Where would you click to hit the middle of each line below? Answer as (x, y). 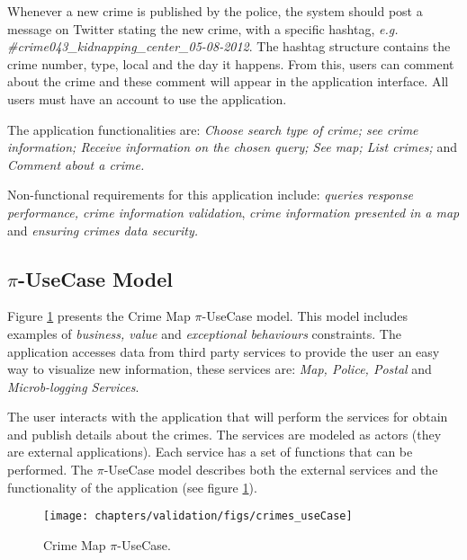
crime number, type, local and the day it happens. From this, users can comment (231, 63)
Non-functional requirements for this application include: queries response (211, 195)
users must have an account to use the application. (147, 98)
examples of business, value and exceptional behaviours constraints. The (204, 333)
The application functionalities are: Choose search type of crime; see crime (213, 129)
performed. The (50, 470)
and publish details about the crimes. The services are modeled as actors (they (225, 434)
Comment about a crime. (76, 164)
